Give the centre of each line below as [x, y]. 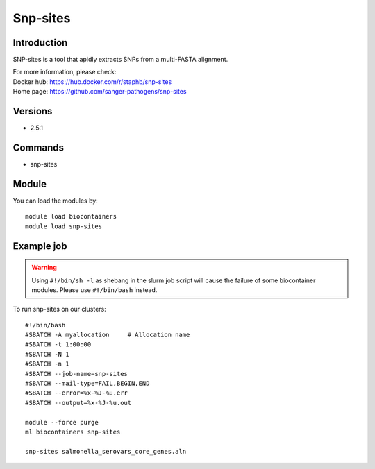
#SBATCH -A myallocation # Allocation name [108, 335]
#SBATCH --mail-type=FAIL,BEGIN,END [87, 384]
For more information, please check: [65, 72]
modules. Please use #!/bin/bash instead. [94, 290]
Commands [39, 147]
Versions [33, 111]
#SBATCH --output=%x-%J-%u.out [78, 403]
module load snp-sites [64, 226]
